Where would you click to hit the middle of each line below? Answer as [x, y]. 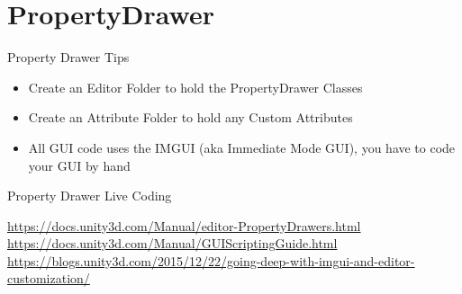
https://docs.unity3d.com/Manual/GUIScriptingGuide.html [172, 243]
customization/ [49, 278]
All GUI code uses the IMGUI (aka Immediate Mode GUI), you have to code [242, 147]
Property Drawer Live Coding [90, 196]
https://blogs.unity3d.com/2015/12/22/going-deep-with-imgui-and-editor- [211, 260]
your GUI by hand [79, 165]
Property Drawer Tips [68, 57]
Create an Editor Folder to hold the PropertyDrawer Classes [195, 87]
